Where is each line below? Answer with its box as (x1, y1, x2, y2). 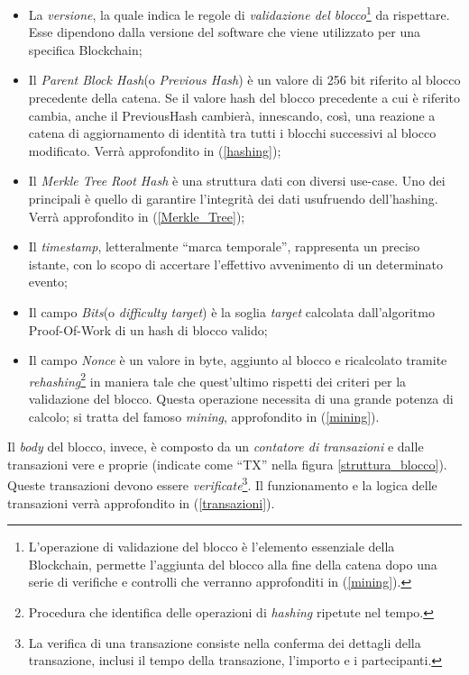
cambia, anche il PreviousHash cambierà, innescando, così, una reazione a (28, 105, 436, 124)
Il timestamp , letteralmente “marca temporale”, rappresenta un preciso (28, 237, 420, 256)
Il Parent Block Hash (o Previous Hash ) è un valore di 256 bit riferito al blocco (28, 70, 461, 89)
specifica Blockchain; (28, 40, 143, 59)
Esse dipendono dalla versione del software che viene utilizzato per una (28, 23, 421, 41)
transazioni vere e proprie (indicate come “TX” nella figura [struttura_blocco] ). (7, 454, 447, 473)
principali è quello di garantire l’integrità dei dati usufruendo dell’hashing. (28, 189, 438, 207)
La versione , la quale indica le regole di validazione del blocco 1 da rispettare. (28, 3, 450, 23)
